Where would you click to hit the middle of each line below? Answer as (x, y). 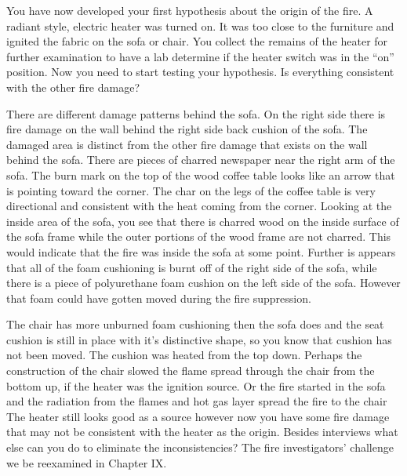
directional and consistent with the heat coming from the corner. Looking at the (199, 206)
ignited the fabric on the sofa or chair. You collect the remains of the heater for (197, 41)
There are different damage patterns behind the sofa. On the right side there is (196, 113)
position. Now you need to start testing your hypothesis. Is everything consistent (200, 72)
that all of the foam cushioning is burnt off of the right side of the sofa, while (192, 267)
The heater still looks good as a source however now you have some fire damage (198, 416)
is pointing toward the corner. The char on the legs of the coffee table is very (191, 190)
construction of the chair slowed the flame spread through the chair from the (191, 371)
